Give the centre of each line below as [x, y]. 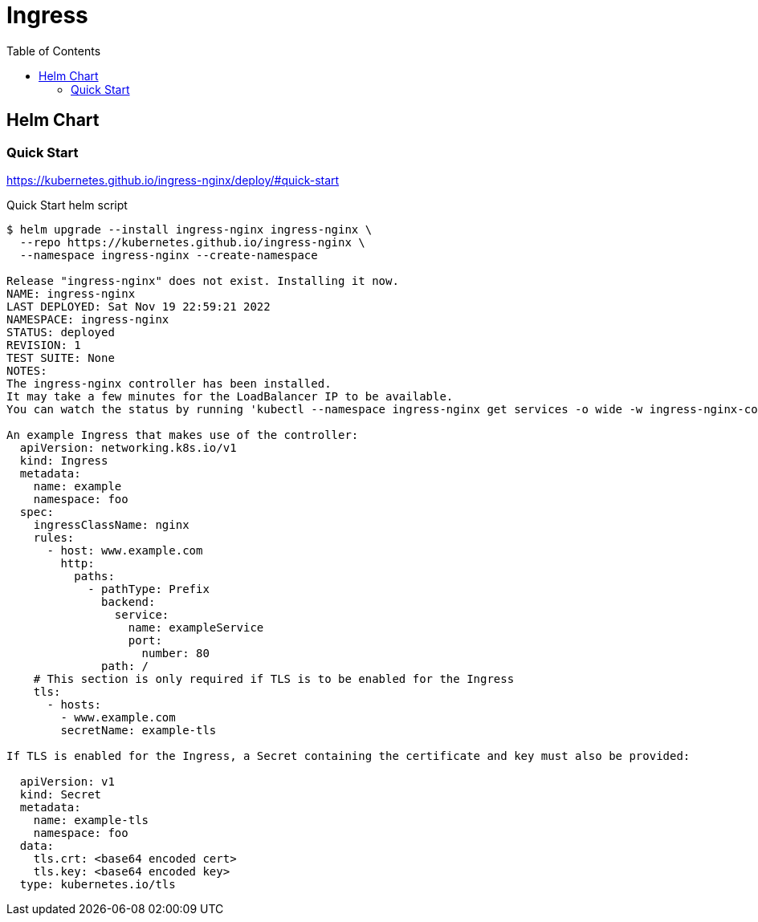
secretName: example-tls [139, 730]
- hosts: [74, 704]
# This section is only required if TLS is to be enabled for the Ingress [274, 678]
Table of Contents [54, 51]
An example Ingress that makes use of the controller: [183, 435]
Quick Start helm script [67, 205]
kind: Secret [61, 794]
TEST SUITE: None [61, 357]
